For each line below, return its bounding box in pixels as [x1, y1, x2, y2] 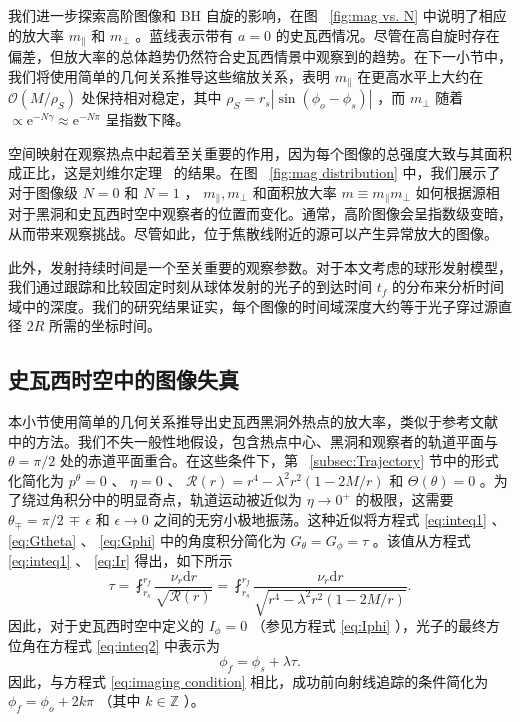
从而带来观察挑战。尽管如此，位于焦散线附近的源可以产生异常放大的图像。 [8, 222, 498, 243]
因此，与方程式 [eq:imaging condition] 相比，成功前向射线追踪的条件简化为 [8, 670, 489, 691]
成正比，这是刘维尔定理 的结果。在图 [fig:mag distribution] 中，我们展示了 [8, 162, 501, 183]
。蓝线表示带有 [135, 24, 234, 45]
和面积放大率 [252, 181, 337, 202]
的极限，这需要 [355, 489, 454, 510]
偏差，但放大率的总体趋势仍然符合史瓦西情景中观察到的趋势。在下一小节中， [8, 46, 512, 67]
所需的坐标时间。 [48, 315, 161, 336]
